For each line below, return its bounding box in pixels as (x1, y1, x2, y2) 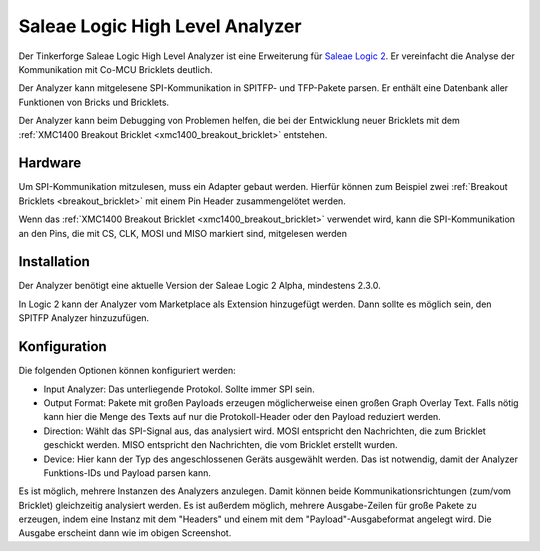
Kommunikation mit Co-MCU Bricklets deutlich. (18, 63, 213, 75)
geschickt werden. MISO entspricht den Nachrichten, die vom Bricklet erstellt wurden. (43, 439, 399, 451)
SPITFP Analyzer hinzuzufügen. (18, 312, 150, 324)
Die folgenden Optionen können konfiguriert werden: (18, 365, 236, 377)
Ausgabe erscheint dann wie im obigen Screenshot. (18, 527, 232, 539)
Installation (18, 253, 90, 270)
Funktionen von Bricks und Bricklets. (18, 96, 170, 108)
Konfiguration (18, 338, 107, 355)
